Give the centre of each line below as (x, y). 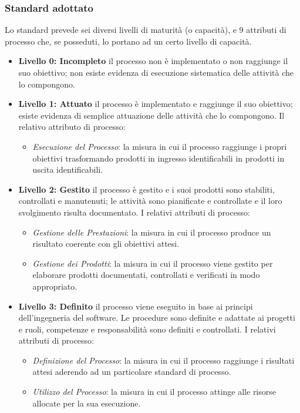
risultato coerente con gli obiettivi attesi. (106, 244)
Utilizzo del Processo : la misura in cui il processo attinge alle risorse (154, 392)
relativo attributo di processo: (72, 127)
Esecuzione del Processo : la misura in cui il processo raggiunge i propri (160, 146)
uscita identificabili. (68, 169)
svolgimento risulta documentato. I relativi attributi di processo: (134, 212)
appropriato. (55, 286)
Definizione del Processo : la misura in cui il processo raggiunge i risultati (164, 360)
